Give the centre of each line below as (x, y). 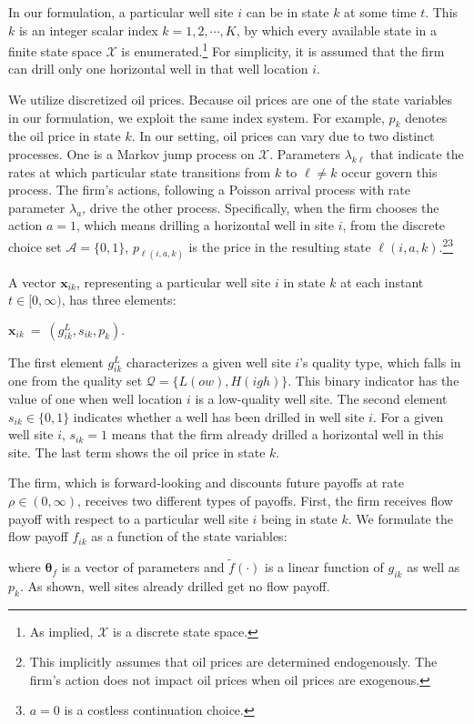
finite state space (55, 50)
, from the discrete (394, 225)
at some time (380, 12)
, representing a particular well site (173, 282)
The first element (56, 362)
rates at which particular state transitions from (140, 171)
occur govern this (389, 171)
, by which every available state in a (336, 30)
